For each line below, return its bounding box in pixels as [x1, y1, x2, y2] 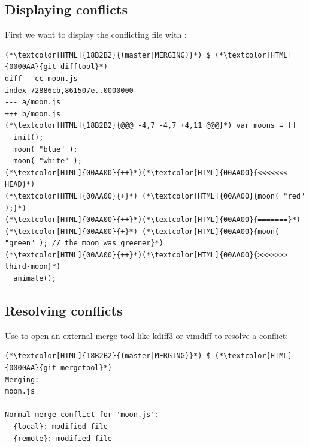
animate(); [13, 274, 56, 283]
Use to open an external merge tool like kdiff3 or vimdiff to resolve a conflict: [5, 329, 289, 341]
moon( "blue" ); [13, 145, 78, 154]
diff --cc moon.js [5, 74, 78, 83]
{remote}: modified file [13, 434, 112, 443]
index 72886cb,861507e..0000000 [5, 86, 134, 95]
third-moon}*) [5, 262, 61, 271]
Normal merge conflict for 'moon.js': [5, 410, 159, 419]
